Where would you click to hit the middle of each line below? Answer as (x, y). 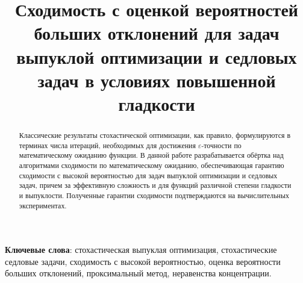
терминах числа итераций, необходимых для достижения (107, 145)
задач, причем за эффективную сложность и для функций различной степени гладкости (155, 185)
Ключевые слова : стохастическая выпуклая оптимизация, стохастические (141, 250)
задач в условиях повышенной (157, 80)
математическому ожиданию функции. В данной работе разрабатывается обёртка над (151, 155)
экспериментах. (43, 205)
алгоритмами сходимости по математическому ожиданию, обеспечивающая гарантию (151, 165)
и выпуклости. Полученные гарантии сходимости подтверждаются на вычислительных (154, 195)
